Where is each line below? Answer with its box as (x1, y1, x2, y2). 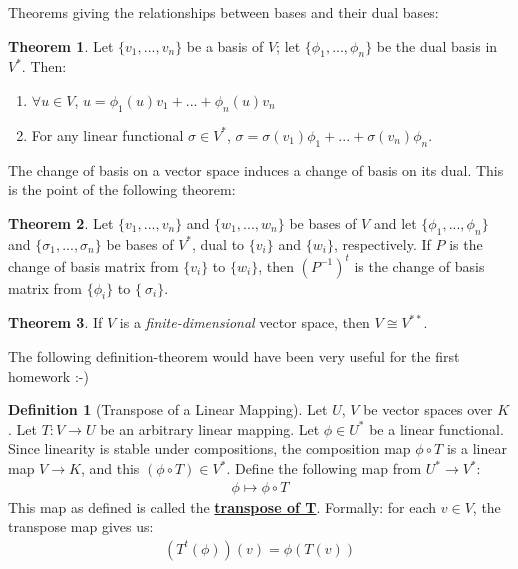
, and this (80, 458, 140, 479)
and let (373, 212, 417, 233)
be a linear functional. (369, 418, 504, 439)
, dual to (192, 233, 245, 254)
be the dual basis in (376, 35, 498, 56)
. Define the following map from (226, 458, 422, 479)
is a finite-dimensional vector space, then (119, 312, 370, 333)
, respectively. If (333, 233, 431, 254)
